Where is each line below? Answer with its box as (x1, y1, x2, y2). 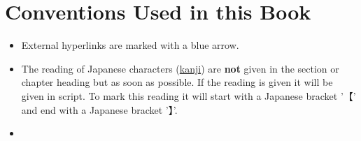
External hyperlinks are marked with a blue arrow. (21, 38, 239, 52)
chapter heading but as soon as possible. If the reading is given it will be (21, 75, 333, 89)
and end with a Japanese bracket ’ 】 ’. (21, 102, 178, 117)
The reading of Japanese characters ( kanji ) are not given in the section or (21, 61, 339, 75)
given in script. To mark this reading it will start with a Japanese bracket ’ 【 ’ (21, 88, 356, 103)
